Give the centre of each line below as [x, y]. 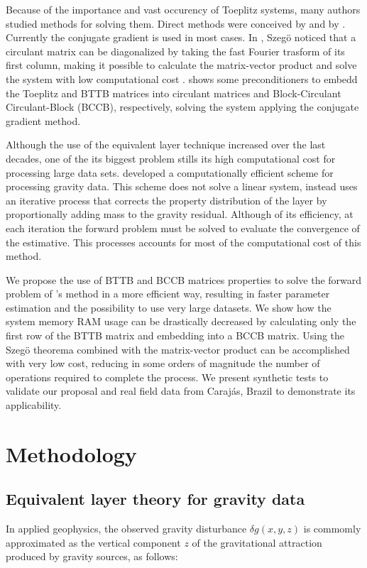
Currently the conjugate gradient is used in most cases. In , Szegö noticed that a [181, 37]
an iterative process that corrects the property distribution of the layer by [166, 200]
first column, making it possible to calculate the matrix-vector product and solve [181, 65]
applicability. [34, 405]
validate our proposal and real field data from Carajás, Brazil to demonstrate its [181, 391]
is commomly [332, 529]
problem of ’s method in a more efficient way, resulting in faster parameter [168, 294]
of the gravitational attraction [257, 542]
